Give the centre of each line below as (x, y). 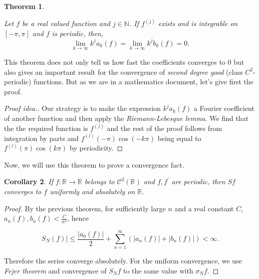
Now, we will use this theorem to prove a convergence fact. (94, 164)
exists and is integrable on (198, 23)
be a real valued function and (66, 23)
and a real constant (204, 208)
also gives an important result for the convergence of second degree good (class (123, 72)
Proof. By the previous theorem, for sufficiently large (85, 208)
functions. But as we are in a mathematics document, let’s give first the (144, 82)
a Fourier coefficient (224, 108)
